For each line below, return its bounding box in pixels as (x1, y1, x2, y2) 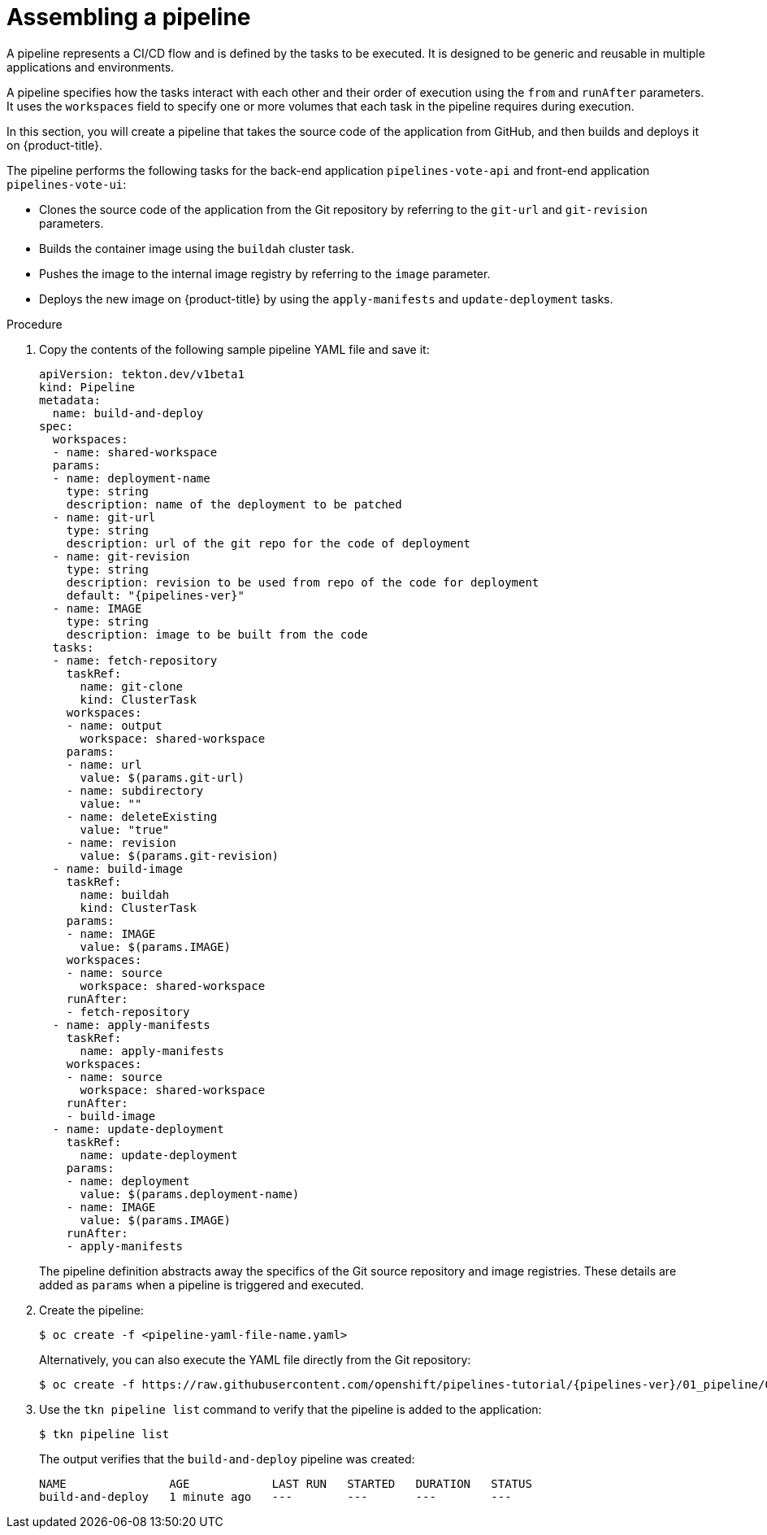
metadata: (39, 393, 101, 407)
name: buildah (80, 887, 170, 901)
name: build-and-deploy (52, 406, 204, 420)
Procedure (6, 316, 63, 331)
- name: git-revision (52, 549, 190, 563)
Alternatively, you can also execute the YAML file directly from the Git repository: (39, 1352, 471, 1367)
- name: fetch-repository (52, 653, 218, 667)
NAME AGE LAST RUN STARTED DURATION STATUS (39, 1476, 532, 1490)
